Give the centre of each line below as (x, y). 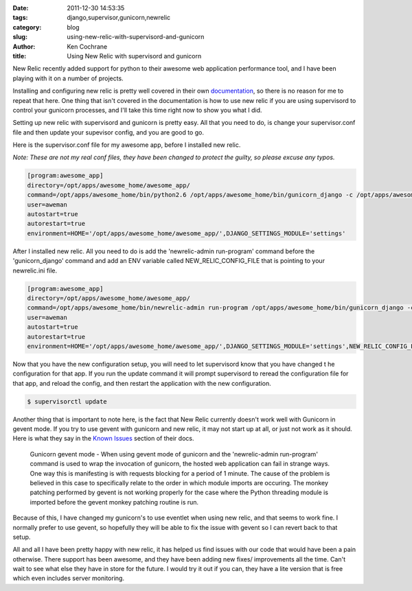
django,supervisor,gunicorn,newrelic (119, 18)
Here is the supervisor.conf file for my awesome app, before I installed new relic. (127, 145)
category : (27, 27)
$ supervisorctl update (67, 401)
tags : (20, 18)
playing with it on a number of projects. (68, 78)
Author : (24, 46)
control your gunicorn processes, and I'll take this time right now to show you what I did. (137, 110)
